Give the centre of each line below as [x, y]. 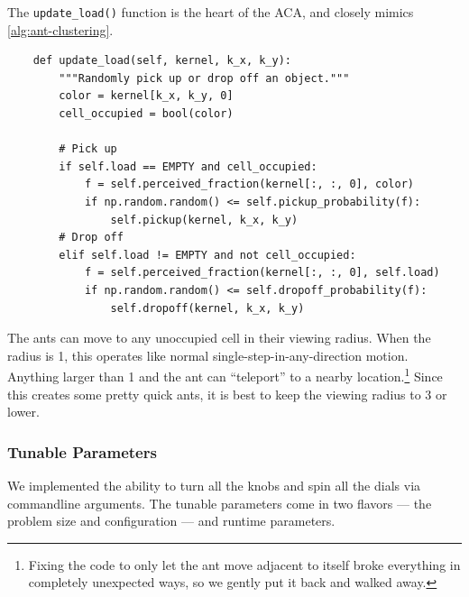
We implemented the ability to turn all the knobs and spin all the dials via [214, 485]
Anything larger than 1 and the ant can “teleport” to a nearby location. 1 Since [225, 375]
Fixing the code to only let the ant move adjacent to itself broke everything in [244, 564]
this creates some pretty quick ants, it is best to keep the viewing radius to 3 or [227, 394]
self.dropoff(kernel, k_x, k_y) [207, 308]
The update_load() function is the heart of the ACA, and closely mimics [211, 12]
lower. [23, 412]
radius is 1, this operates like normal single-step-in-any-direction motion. [208, 355]
